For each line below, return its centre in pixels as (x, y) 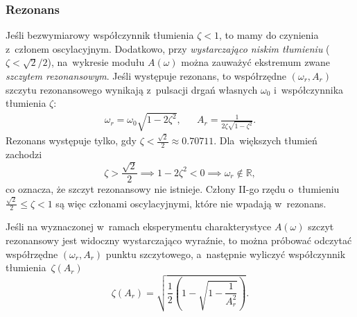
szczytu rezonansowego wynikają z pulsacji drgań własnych (132, 89)
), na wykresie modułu (96, 62)
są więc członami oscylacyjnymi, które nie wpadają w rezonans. (191, 203)
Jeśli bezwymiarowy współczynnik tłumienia (100, 35)
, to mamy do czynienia (269, 35)
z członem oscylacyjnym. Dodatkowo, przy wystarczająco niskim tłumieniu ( (168, 48)
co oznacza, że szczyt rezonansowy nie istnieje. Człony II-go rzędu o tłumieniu (173, 189)
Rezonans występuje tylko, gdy (71, 140)
